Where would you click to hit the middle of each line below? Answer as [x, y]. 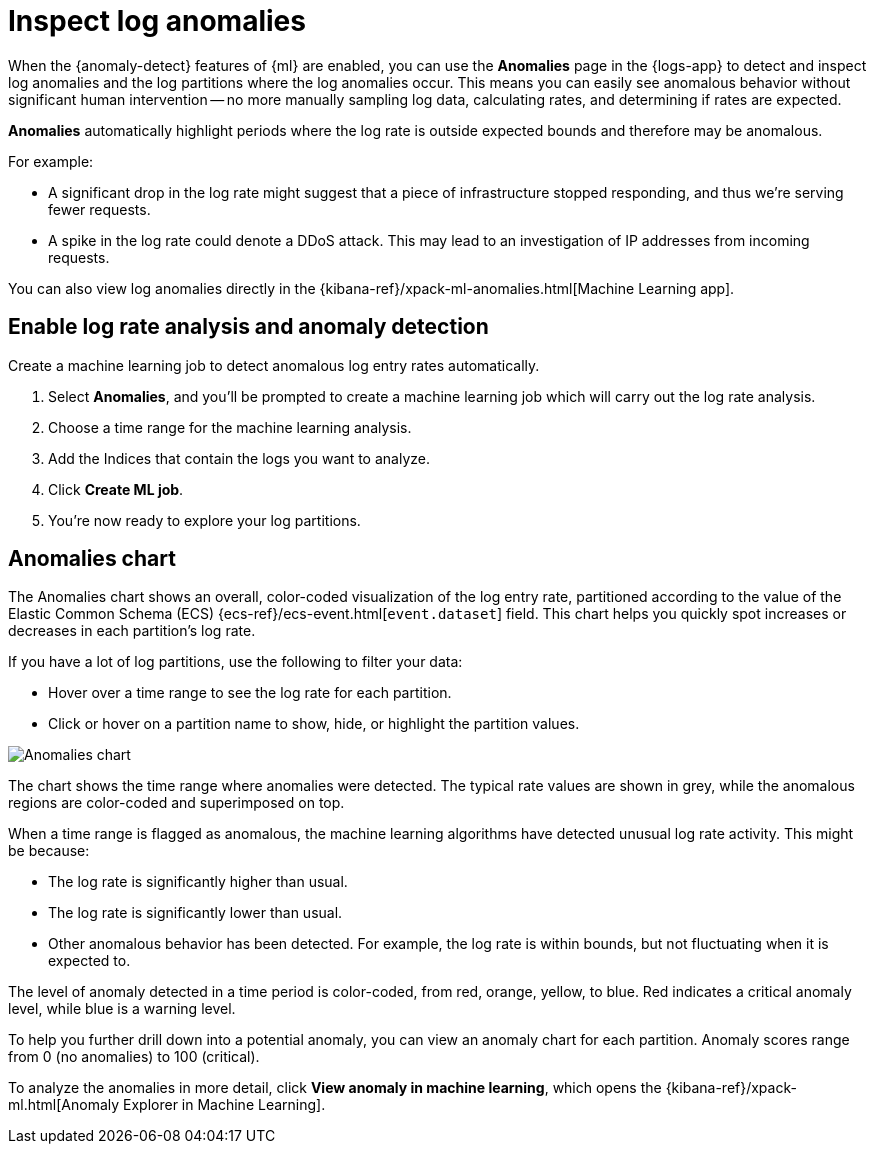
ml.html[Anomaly [64, 1105]
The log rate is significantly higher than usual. [198, 882]
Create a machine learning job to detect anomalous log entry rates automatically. [274, 365]
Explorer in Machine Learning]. [224, 1105]
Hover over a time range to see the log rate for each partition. [250, 693]
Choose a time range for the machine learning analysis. [230, 427]
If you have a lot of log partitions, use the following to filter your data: [235, 662]
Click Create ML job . [116, 489]
